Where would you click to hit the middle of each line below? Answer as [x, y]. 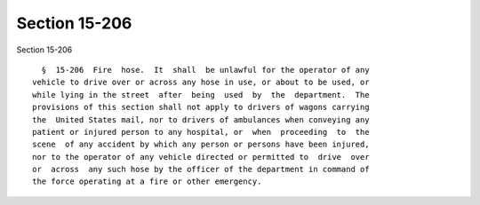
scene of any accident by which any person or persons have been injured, [201, 145]
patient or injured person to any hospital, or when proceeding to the [201, 132]
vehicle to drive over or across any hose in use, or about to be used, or [201, 83]
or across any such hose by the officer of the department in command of [201, 170]
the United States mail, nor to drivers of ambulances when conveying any [201, 119]
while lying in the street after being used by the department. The [201, 95]
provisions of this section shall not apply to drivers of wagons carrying [201, 107]
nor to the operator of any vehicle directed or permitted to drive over [201, 157]
